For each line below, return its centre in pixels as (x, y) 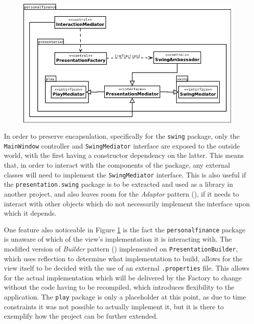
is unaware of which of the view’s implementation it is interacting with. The (118, 239)
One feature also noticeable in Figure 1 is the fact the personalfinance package (125, 229)
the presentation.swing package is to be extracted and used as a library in (118, 184)
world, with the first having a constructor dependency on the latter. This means (124, 155)
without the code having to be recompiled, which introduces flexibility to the (119, 287)
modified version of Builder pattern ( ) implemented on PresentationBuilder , (121, 248)
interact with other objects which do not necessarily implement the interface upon (127, 203)
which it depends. (30, 213)
